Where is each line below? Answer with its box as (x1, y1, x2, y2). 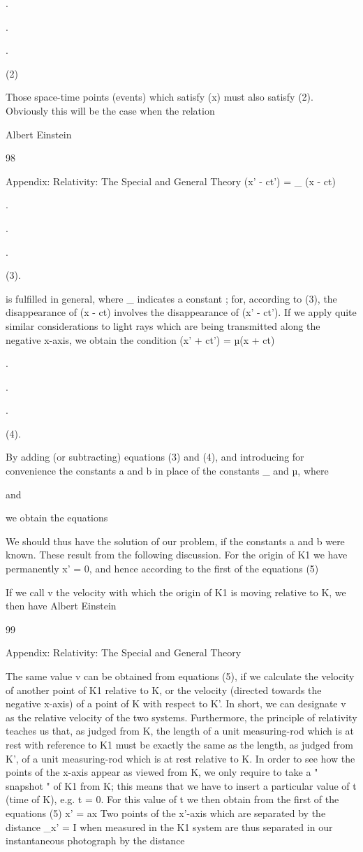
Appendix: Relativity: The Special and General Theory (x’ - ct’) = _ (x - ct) (6, 173, 336, 188)
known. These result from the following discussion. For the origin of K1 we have (6, 547, 348, 562)
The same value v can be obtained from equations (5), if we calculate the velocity (6, 669, 355, 683)
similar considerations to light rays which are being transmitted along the (6, 318, 320, 333)
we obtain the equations (6, 510, 108, 525)
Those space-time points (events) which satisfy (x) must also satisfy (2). (6, 89, 313, 104)
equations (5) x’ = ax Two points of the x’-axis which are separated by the (6, 805, 326, 820)
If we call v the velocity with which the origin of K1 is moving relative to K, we (6, 584, 346, 599)
